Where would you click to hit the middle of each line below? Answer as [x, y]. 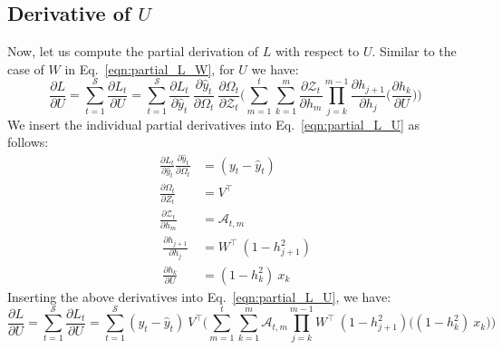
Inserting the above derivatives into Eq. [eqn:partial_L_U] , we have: [199, 296]
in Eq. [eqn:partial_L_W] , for [150, 68]
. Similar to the [414, 51]
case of [26, 68]
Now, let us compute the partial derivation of [133, 51]
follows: [28, 142]
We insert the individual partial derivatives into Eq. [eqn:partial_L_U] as [214, 124]
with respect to [317, 51]
